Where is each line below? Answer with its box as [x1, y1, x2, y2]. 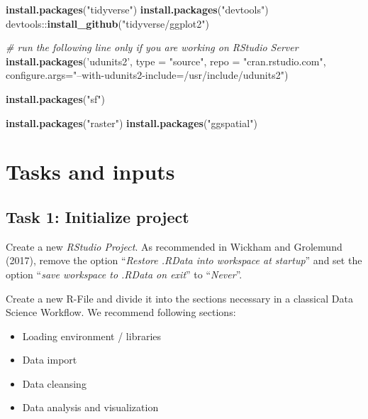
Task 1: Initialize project [6, 205, 189, 227]
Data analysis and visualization [22, 400, 159, 415]
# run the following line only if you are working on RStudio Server [6, 40, 299, 55]
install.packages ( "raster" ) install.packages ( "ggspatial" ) [6, 115, 257, 130]
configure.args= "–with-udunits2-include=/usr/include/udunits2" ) [6, 67, 289, 82]
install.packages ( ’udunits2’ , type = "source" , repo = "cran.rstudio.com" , [6, 53, 326, 68]
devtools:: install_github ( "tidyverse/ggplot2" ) [6, 16, 209, 31]
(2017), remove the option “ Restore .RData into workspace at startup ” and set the [6, 253, 362, 268]
